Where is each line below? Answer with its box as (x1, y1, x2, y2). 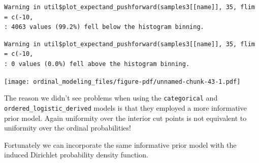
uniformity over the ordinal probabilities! (4, 122, 131, 133)
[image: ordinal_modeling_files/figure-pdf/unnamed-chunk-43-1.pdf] (4, 78, 241, 85)
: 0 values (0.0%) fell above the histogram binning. (4, 60, 190, 68)
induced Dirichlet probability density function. (4, 149, 148, 160)
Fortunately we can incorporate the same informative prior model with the (4, 139, 237, 150)
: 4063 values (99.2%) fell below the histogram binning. (4, 23, 204, 31)
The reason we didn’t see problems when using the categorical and (4, 92, 218, 103)
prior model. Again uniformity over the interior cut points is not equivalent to (4, 112, 247, 123)
